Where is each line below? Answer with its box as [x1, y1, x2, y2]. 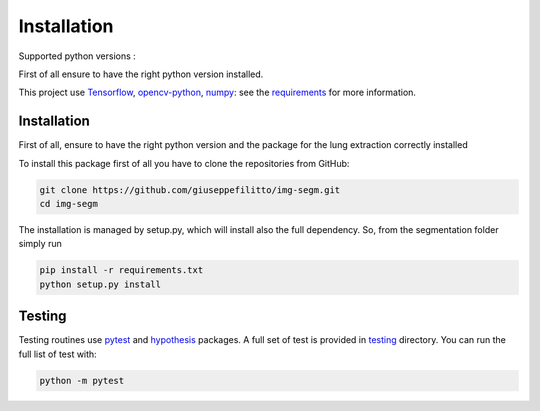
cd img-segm [39, 198, 99, 209]
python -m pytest [39, 375, 125, 386]
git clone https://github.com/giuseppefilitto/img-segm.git [39, 184, 341, 195]
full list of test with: [18, 348, 97, 360]
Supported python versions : [18, 50, 137, 62]
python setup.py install [39, 278, 162, 290]
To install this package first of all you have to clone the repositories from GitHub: [18, 157, 350, 169]
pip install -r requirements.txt [39, 265, 204, 276]
